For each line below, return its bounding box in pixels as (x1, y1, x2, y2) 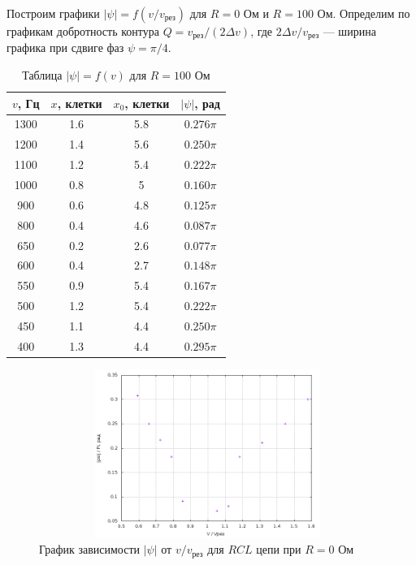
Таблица (22, 67, 63, 84)
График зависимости (39, 541, 141, 558)
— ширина (323, 23, 376, 39)
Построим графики (6, 5, 100, 21)
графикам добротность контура (6, 23, 159, 39)
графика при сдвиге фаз (6, 39, 124, 56)
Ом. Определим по (317, 5, 410, 21)
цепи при (256, 541, 301, 558)
